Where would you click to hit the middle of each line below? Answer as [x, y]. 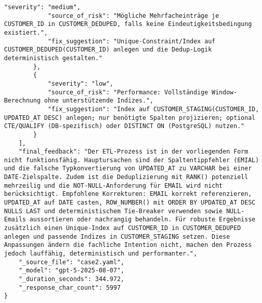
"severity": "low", [80, 83]
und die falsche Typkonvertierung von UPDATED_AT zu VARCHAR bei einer [128, 169]
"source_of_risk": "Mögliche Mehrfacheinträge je [133, 16]
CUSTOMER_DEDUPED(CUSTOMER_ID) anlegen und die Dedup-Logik [108, 50]
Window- [225, 92]
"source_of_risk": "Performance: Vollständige [128, 92]
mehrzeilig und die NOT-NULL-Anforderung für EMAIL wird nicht [113, 185]
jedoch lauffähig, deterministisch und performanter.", [101, 254]
